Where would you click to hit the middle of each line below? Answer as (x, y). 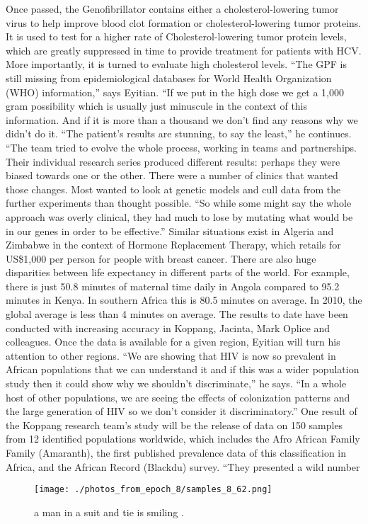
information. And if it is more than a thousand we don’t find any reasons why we (182, 119)
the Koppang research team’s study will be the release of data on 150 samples (174, 425)
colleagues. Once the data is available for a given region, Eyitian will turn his (173, 342)
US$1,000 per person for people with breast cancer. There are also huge (161, 258)
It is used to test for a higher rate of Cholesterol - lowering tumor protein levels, (176, 36)
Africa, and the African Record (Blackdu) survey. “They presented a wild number (183, 466)
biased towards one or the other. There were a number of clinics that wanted (172, 175)
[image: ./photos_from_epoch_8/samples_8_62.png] (153, 490)
